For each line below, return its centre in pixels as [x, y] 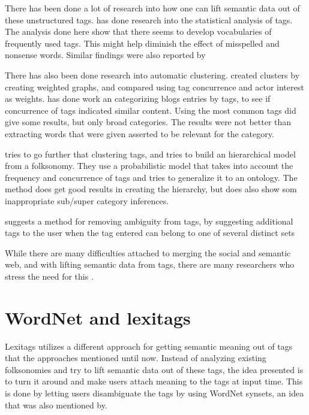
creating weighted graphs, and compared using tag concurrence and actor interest [154, 87]
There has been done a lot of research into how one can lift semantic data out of [152, 8]
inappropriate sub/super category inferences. [87, 200]
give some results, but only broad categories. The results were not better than [148, 122]
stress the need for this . [49, 276]
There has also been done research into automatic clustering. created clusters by [152, 75]
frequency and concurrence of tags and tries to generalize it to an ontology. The [151, 177]
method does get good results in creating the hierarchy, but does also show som [151, 189]
